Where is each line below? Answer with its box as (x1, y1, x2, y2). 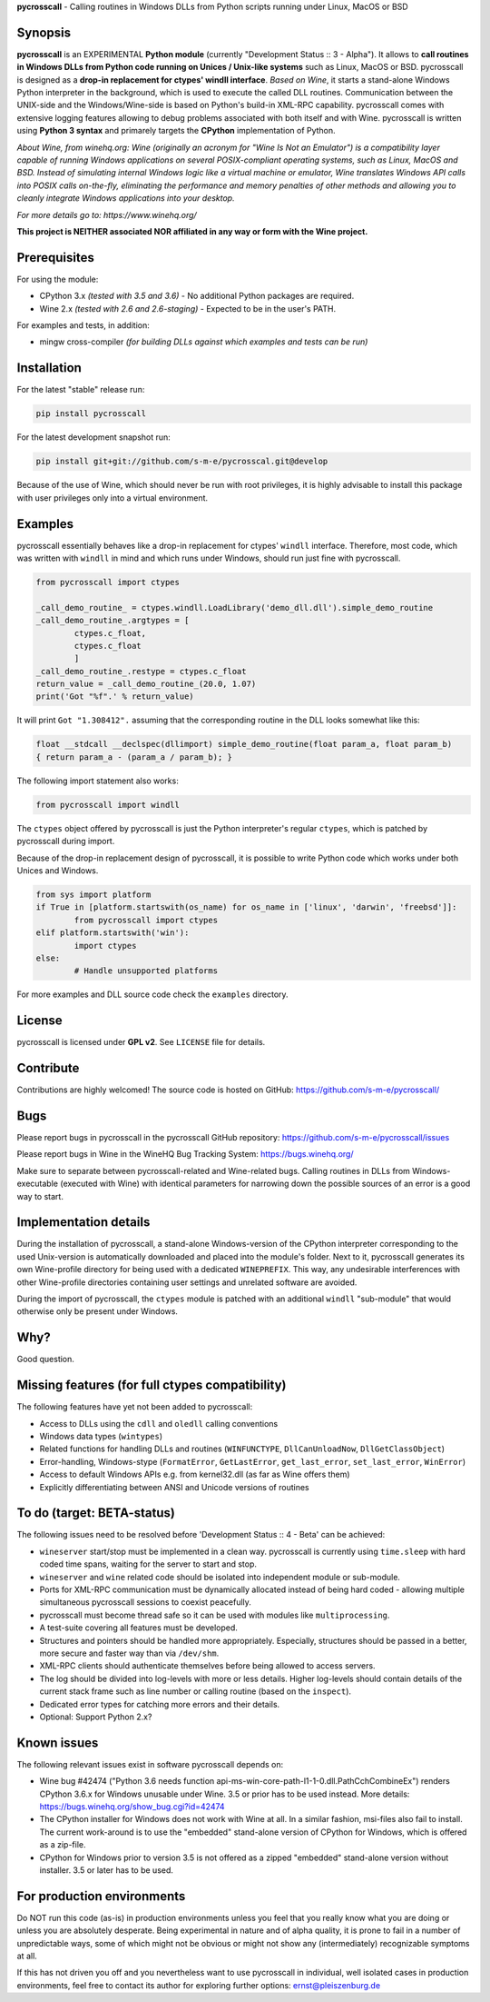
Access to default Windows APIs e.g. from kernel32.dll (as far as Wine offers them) (39, 1469, 350, 1480)
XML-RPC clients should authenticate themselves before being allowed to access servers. (39, 1660, 376, 1671)
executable (16, 1178, 59, 1190)
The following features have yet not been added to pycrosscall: (16, 1401, 253, 1412)
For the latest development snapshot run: (16, 432, 171, 443)
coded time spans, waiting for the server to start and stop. (39, 1559, 258, 1569)
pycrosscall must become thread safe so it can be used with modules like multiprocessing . (39, 1609, 390, 1620)
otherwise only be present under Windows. (16, 1306, 179, 1317)
